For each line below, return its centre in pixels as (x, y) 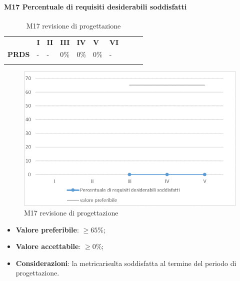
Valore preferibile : (47, 229)
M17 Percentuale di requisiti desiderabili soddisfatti (95, 6)
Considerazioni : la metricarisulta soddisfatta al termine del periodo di (126, 263)
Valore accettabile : (48, 246)
